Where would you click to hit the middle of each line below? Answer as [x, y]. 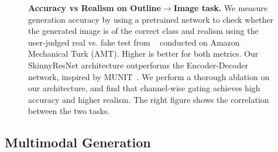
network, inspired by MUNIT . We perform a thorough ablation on [149, 76]
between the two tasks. [69, 111]
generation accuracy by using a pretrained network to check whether [151, 19]
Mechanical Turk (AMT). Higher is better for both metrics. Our [143, 53]
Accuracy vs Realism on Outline [95, 8]
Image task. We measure [220, 8]
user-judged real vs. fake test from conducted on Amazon [134, 42]
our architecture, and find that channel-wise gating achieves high [144, 88]
